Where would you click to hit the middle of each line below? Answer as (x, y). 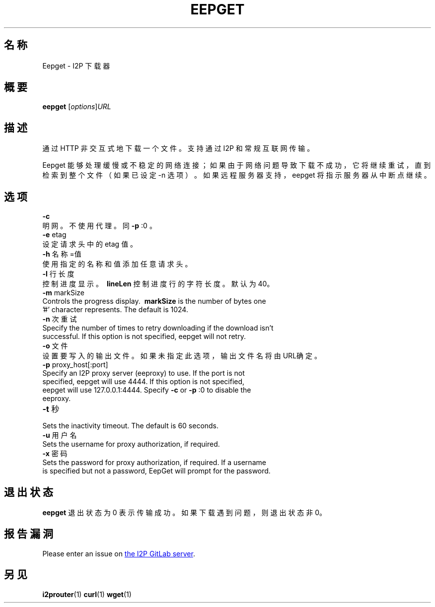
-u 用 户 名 (60, 435)
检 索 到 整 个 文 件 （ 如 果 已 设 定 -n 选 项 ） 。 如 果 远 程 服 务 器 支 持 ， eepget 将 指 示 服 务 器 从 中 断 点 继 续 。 (237, 175)
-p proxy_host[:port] (75, 365)
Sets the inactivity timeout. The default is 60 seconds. (131, 426)
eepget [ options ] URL (77, 107)
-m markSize (64, 293)
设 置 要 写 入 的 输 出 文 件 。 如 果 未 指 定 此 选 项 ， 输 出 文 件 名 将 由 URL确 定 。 (182, 356)
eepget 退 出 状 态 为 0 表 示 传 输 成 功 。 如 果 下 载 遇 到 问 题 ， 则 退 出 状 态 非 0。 (184, 512)
